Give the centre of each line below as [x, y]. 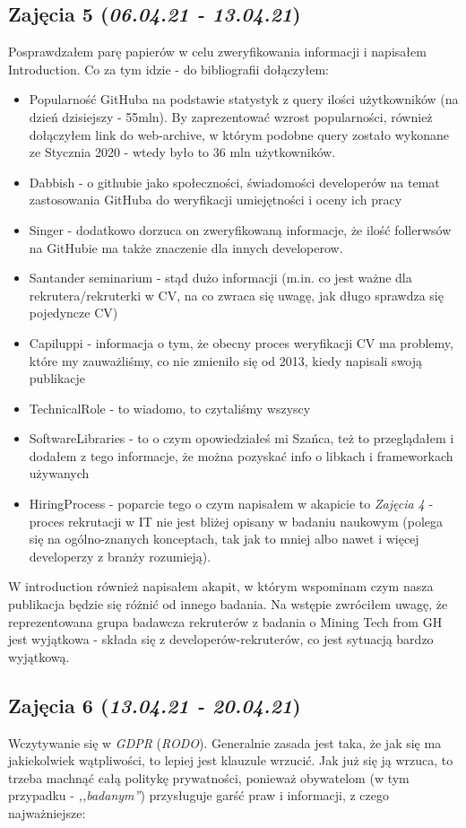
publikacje [57, 378]
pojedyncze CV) [73, 313]
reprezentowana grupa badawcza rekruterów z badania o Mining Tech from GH [225, 621]
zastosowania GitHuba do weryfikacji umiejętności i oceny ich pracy [216, 200]
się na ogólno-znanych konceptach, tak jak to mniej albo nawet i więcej [224, 539]
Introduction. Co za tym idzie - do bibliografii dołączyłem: [168, 69]
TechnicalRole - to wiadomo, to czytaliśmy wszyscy [170, 408]
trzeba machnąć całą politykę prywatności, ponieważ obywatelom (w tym [209, 777]
